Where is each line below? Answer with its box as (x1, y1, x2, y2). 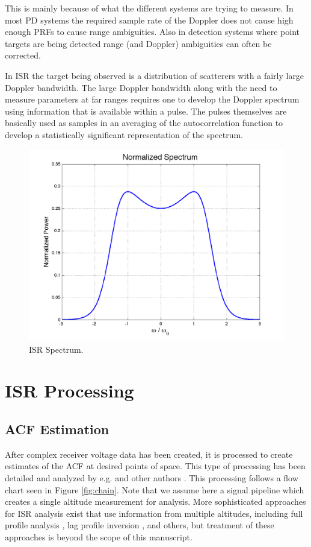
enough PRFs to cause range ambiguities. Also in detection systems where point (5, 25, 300, 38)
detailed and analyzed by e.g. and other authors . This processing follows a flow (5, 472, 298, 484)
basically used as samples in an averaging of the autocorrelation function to (5, 116, 283, 129)
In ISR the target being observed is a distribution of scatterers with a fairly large (5, 69, 304, 81)
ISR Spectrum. (29, 343, 84, 355)
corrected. (5, 49, 41, 62)
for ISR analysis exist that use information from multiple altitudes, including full (5, 507, 303, 519)
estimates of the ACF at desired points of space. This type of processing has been (5, 460, 306, 472)
